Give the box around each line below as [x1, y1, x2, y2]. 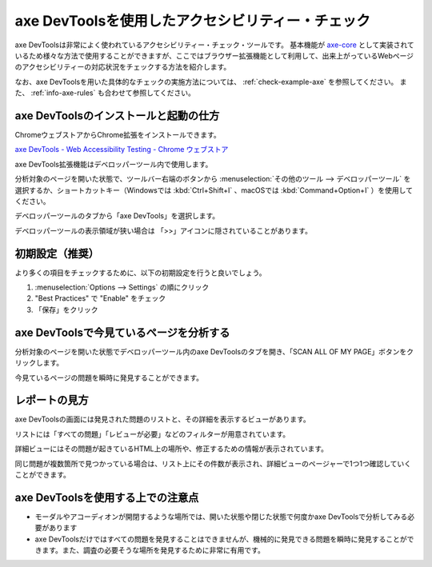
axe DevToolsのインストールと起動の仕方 [14, 109, 220, 122]
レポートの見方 [14, 393, 89, 407]
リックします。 [14, 358, 64, 368]
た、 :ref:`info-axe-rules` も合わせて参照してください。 [14, 88, 196, 98]
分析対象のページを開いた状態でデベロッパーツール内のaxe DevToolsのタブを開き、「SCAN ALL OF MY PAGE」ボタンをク [14, 346, 414, 356]
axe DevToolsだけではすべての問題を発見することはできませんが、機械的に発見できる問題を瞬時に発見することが [34, 534, 407, 544]
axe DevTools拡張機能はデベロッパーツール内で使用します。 [14, 159, 213, 169]
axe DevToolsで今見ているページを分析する [14, 325, 230, 339]
